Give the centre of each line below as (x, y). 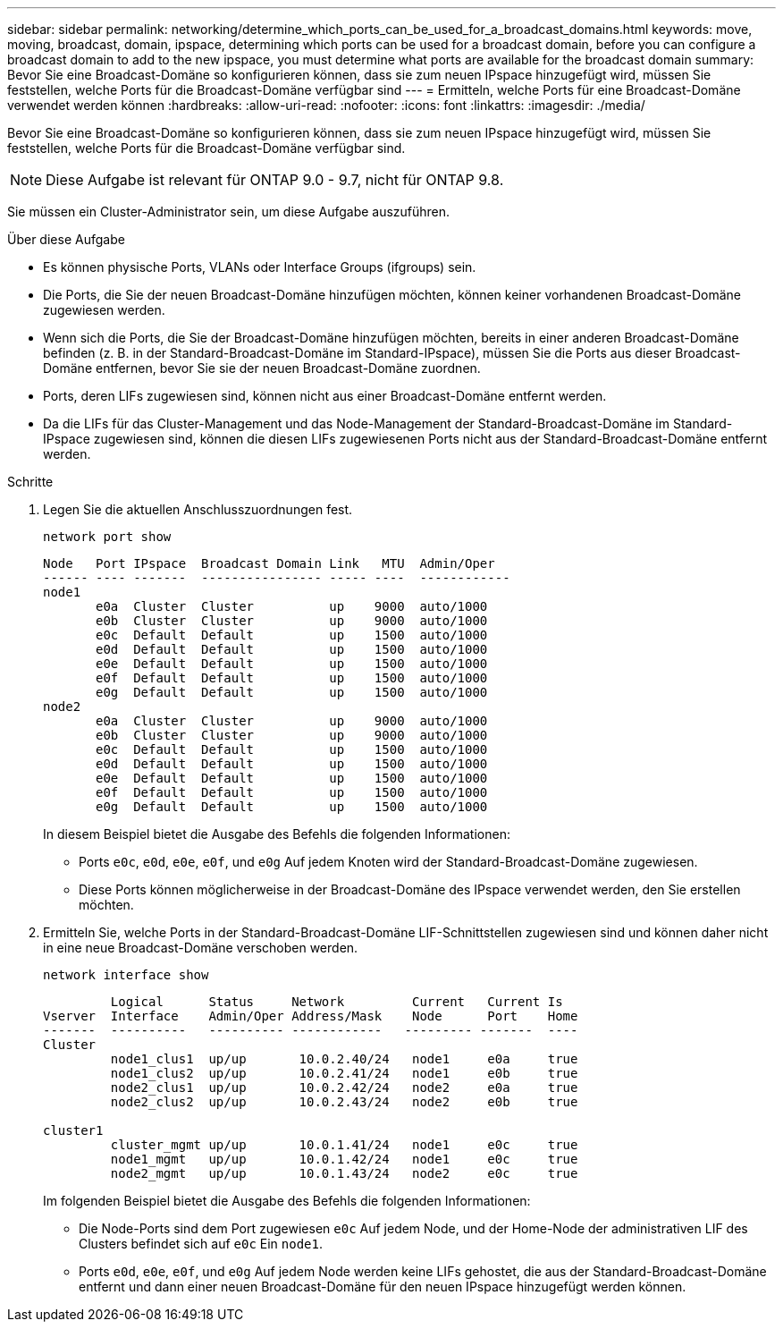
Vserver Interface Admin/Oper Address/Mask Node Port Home (311, 1016)
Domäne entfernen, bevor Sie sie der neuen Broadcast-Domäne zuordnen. (262, 368)
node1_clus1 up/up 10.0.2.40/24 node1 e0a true (344, 1059)
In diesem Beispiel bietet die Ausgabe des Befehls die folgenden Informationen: (277, 834)
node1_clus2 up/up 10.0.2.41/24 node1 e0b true (344, 1073)
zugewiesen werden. (104, 310)
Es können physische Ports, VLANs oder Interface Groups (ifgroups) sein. (260, 267)
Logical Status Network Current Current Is (337, 1002)
